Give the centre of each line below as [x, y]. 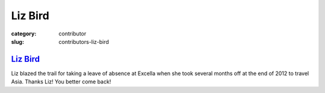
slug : [17, 41]
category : [24, 34]
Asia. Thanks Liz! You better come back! [61, 82]
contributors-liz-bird [84, 41]
